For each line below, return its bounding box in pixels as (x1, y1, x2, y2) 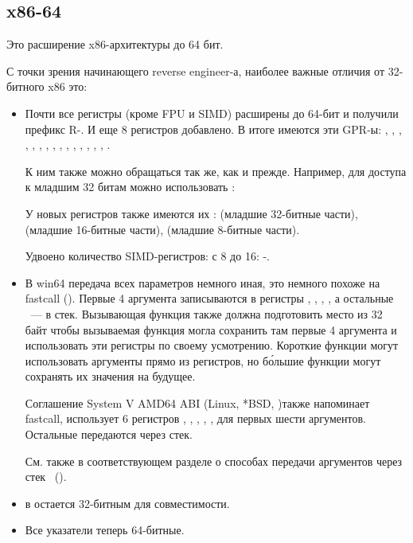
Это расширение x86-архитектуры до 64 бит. (6, 36, 224, 53)
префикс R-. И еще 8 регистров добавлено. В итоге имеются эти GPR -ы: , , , (25, 120, 402, 137)
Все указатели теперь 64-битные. (25, 522, 185, 538)
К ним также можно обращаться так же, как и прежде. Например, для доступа (25, 162, 407, 179)
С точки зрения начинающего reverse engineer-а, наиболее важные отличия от (6, 62, 385, 79)
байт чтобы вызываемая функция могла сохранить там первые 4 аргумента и (25, 321, 397, 338)
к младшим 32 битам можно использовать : (25, 178, 236, 195)
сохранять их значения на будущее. (25, 368, 196, 385)
